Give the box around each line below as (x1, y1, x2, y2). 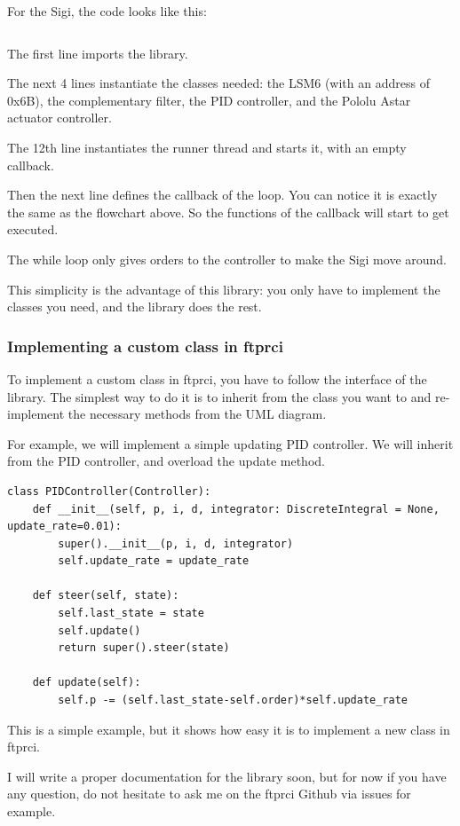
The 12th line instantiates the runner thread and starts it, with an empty (7, 138, 407, 156)
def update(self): (32, 676, 141, 689)
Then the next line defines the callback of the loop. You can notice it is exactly (7, 185, 438, 204)
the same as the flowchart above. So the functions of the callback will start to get (7, 202, 449, 221)
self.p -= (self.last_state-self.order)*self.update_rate (58, 694, 408, 707)
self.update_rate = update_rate (58, 555, 250, 568)
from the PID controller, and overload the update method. (7, 452, 325, 470)
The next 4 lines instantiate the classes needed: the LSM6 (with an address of (7, 74, 430, 92)
